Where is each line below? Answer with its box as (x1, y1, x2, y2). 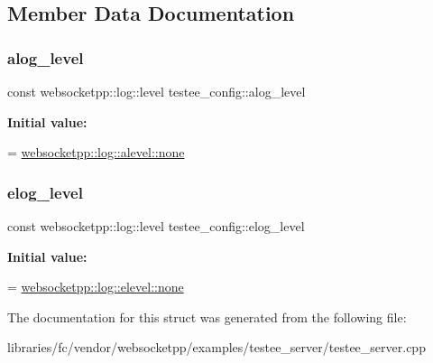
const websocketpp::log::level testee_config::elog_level (7, 217, 305, 235)
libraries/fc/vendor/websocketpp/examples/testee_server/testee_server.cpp (7, 338, 426, 357)
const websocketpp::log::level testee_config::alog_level (7, 82, 306, 100)
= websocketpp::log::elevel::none (7, 277, 184, 296)
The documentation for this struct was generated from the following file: (7, 307, 407, 326)
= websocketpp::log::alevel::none (7, 143, 185, 162)
